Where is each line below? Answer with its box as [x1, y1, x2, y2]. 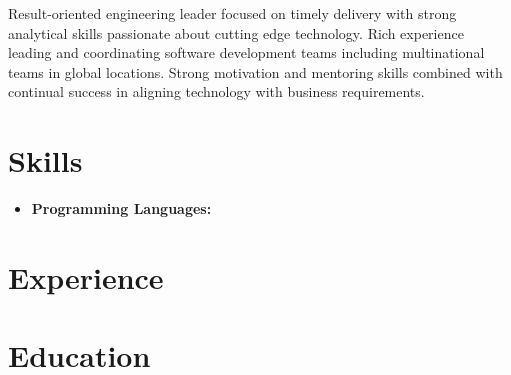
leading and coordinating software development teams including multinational [8, 42, 485, 63]
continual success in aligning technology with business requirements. [8, 81, 425, 102]
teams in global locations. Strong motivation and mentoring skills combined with [8, 61, 503, 82]
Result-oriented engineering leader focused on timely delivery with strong [8, 3, 457, 23]
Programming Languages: [31, 198, 212, 219]
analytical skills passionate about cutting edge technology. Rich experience [8, 22, 464, 43]
